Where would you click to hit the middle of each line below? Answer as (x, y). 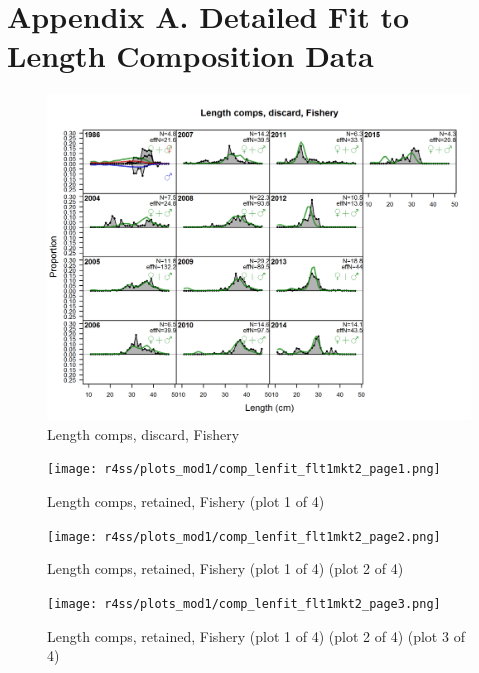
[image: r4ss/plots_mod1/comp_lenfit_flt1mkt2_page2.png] (244, 536)
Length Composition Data (190, 55)
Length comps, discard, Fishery (143, 433)
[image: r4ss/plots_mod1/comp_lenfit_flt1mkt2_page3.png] (244, 603)
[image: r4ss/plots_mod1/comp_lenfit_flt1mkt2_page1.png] (244, 469)
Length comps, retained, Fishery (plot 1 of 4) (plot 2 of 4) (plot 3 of (256, 635)
